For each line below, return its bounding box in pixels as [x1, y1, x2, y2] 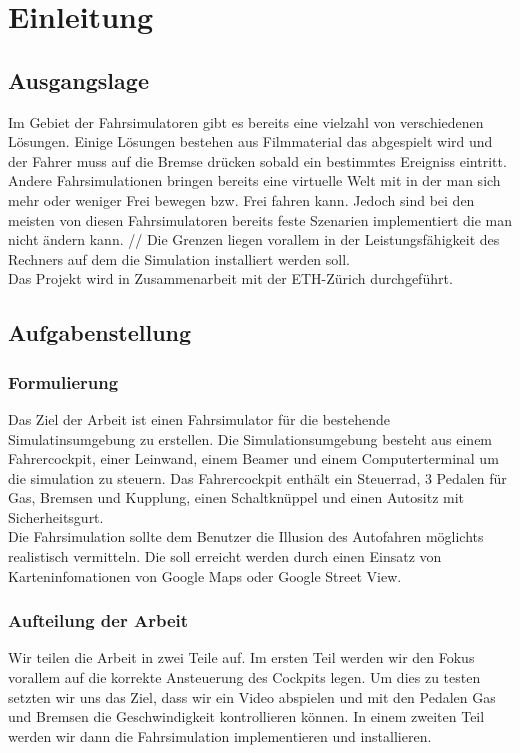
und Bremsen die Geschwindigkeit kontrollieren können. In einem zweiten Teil [8, 706, 485, 727]
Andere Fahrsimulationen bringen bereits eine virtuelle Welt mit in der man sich [8, 170, 501, 191]
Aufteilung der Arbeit [8, 608, 189, 633]
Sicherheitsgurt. [8, 506, 104, 527]
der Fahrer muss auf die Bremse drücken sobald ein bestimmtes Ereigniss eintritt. [8, 150, 507, 171]
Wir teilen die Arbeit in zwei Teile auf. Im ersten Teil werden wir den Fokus [8, 647, 475, 668]
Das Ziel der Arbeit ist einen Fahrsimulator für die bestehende [8, 408, 391, 429]
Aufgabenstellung [8, 317, 192, 348]
